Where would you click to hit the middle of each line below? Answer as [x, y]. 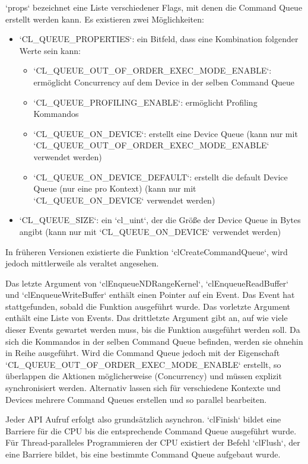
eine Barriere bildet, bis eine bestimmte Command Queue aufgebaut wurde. [143, 454]
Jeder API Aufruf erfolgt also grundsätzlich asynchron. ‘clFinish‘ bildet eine [143, 419]
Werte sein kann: [50, 50]
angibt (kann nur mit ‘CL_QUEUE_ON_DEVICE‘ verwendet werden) [150, 231]
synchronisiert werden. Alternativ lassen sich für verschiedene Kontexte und [143, 388]
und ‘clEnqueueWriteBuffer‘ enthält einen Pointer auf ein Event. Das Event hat [150, 295]
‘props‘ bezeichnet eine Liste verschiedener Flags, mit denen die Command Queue [154, 7]
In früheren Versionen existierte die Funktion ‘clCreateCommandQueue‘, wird [147, 251]
